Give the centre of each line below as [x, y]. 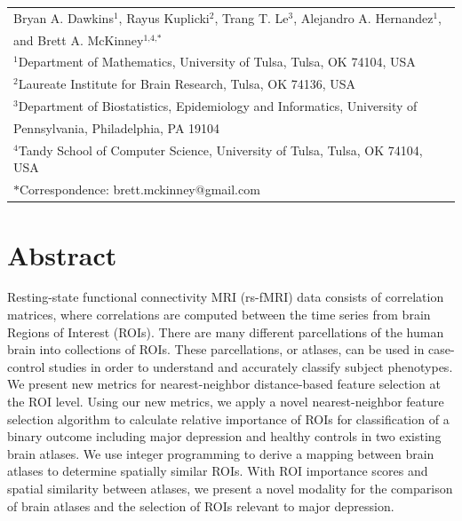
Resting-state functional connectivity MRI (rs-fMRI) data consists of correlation [226, 297]
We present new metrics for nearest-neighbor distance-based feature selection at [224, 384]
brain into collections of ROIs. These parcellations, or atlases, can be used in [216, 349]
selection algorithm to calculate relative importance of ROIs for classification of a [228, 418]
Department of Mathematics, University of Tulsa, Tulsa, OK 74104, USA [217, 62]
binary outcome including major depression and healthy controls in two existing [224, 436]
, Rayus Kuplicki [164, 17]
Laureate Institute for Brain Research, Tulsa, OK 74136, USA [187, 84]
